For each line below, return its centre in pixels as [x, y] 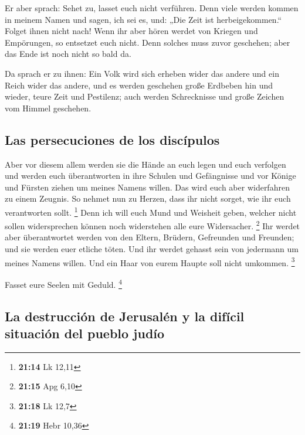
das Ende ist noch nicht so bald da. [68, 54]
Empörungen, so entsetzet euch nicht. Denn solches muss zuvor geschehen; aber [148, 42]
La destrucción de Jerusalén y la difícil [125, 316]
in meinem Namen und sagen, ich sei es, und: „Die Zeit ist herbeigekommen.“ [143, 19]
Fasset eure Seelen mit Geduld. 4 [63, 283]
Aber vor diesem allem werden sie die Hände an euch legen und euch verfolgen [145, 164]
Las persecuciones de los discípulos [112, 139]
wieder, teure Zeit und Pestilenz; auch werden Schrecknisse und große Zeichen [145, 96]
